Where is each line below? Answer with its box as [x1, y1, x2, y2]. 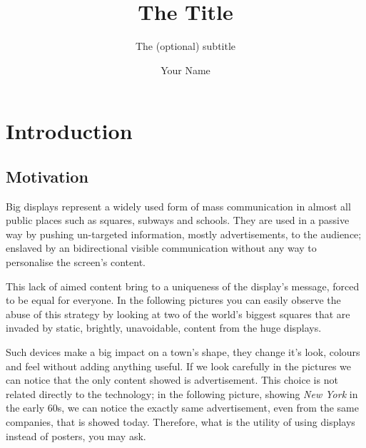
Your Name [161, 62, 210, 77]
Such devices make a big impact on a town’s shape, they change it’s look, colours [6, 345, 360, 360]
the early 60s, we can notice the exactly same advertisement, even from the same [6, 400, 359, 415]
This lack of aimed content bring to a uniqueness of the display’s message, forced [6, 278, 360, 293]
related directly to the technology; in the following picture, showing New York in [6, 386, 358, 401]
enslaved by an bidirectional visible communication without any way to [6, 240, 317, 255]
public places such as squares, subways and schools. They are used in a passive [6, 213, 350, 228]
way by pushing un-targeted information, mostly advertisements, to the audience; [6, 226, 362, 241]
